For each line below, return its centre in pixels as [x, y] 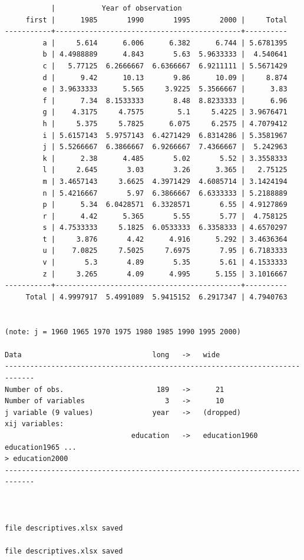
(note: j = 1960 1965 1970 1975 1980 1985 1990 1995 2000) [123, 332]
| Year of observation [116, 8]
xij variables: [34, 424]
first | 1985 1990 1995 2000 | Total [156, 20]
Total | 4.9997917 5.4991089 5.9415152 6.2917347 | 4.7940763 [156, 297]
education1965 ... [41, 447]
